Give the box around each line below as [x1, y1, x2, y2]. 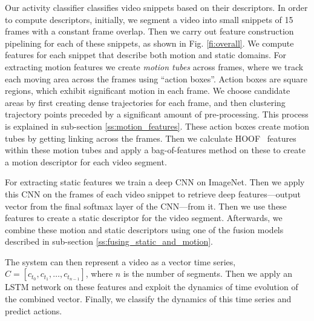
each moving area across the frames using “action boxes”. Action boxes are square [5, 72, 307, 85]
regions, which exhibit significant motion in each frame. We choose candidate [5, 84, 290, 97]
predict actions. [5, 304, 62, 317]
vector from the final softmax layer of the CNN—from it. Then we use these [5, 199, 287, 212]
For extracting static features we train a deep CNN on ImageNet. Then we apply [5, 176, 305, 188]
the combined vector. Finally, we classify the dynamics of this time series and [5, 293, 292, 305]
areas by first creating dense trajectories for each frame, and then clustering [5, 96, 286, 108]
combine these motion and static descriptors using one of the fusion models [5, 223, 284, 236]
